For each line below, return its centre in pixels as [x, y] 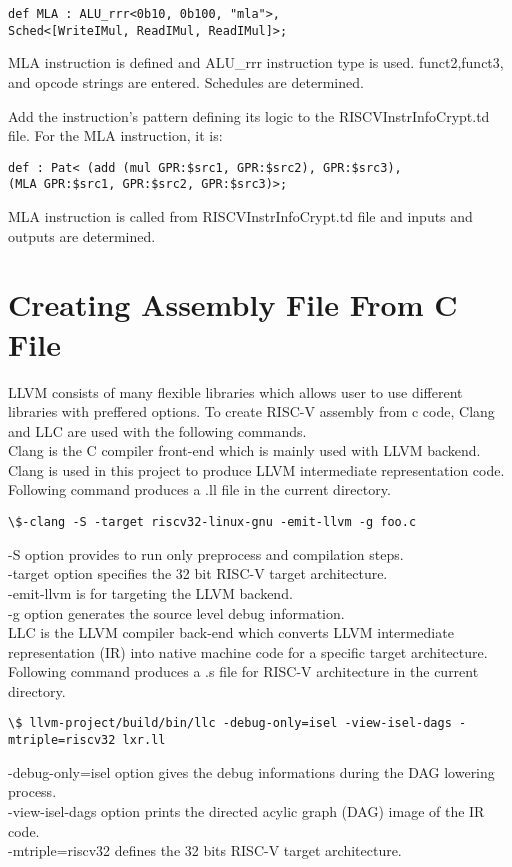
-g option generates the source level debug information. [176, 612]
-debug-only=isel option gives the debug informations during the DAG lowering [251, 771]
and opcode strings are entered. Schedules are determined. [186, 81]
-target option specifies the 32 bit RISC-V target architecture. [198, 573]
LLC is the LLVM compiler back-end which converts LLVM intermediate [231, 632]
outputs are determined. [82, 235]
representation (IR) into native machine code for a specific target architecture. [248, 651]
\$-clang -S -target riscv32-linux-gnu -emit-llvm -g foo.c [212, 522]
